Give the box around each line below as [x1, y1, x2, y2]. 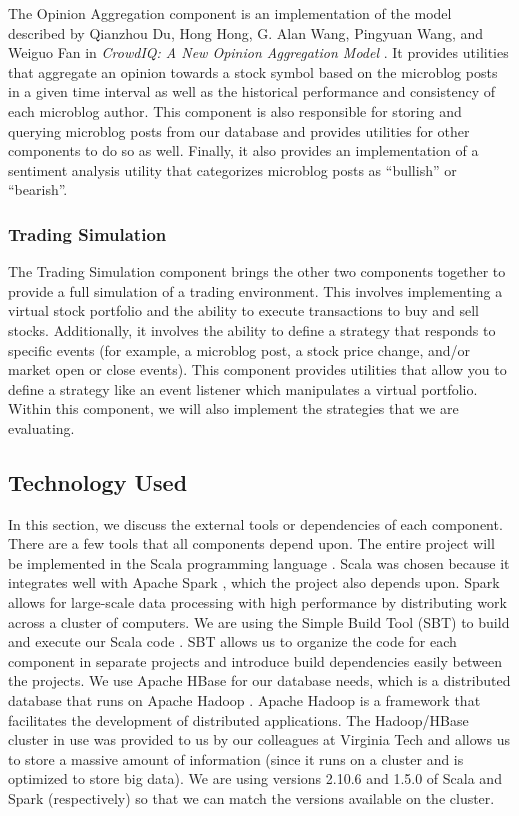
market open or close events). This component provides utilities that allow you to [8, 359, 507, 380]
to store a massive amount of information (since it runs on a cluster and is [8, 748, 464, 769]
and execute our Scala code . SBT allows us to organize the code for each [8, 631, 457, 652]
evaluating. [8, 417, 75, 438]
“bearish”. [8, 179, 68, 200]
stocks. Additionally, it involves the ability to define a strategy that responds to [8, 319, 496, 340]
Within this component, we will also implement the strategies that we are [8, 398, 459, 419]
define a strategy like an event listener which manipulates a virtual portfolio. [8, 378, 478, 399]
